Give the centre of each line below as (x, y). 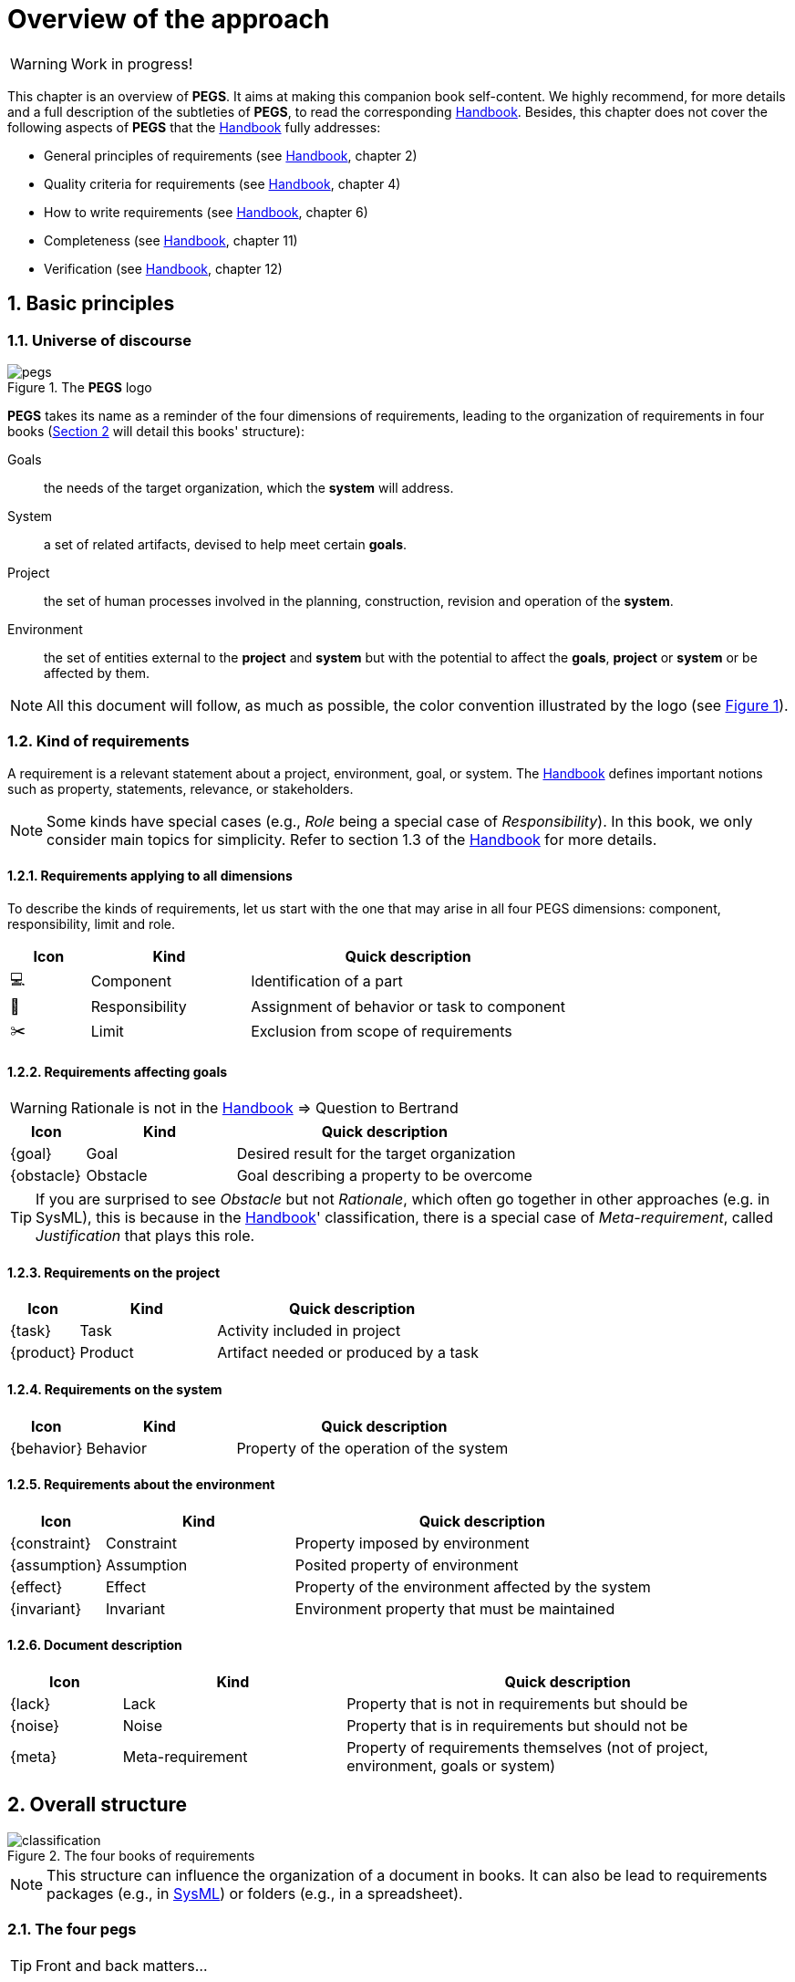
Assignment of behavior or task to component (408, 1006)
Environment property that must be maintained (455, 1608)
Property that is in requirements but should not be (517, 1726)
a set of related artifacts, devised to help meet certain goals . (226, 544)
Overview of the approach (169, 19)
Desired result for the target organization (376, 1154)
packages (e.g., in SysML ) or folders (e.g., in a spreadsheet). (255, 1893)
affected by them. (97, 673)
